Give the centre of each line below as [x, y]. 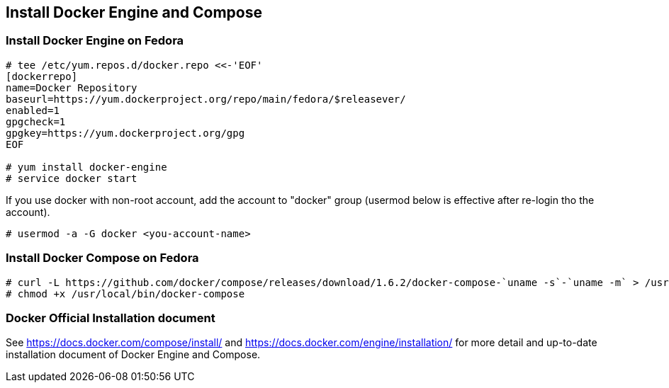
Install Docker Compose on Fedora [102, 258]
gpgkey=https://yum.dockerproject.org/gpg [125, 133]
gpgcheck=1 [36, 121]
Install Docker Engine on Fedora [95, 41]
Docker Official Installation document [111, 318]
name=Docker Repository [72, 87]
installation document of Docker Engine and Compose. [133, 355]
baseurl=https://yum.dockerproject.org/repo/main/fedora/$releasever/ [206, 99]
